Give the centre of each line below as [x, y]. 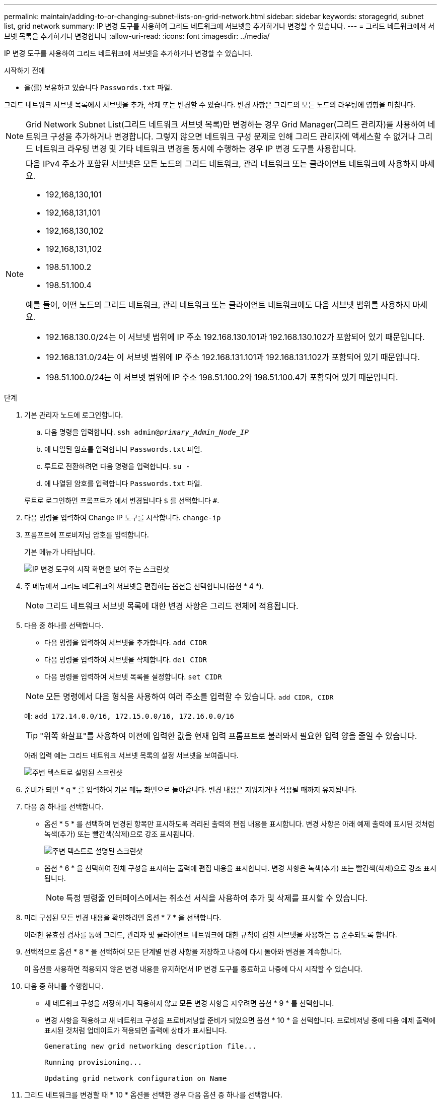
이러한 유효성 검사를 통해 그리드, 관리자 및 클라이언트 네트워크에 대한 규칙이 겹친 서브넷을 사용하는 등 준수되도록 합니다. [211, 935]
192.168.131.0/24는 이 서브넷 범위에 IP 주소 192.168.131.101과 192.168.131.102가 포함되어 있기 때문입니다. [233, 357]
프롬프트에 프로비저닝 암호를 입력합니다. [87, 535]
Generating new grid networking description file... [151, 1046]
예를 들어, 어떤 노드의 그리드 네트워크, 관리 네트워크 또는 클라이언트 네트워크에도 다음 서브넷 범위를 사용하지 [218, 305]
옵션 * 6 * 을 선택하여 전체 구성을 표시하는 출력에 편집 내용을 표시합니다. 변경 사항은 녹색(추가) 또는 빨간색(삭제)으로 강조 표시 [240, 868]
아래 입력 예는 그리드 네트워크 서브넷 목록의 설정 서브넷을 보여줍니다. [131, 755]
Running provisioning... [93, 1062]
